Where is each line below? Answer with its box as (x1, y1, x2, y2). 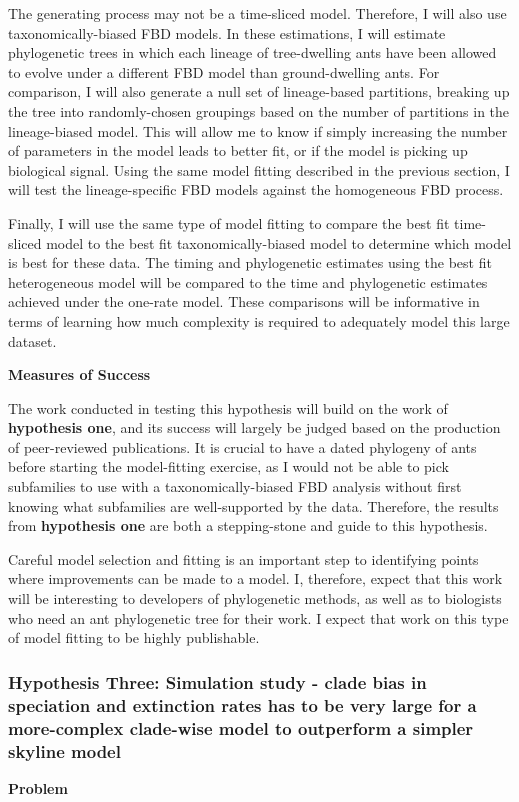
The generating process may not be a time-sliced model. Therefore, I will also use (8, 3, 507, 23)
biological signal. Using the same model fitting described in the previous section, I (8, 159, 510, 180)
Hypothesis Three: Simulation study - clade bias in (8, 669, 427, 694)
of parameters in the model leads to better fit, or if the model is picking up (8, 140, 468, 161)
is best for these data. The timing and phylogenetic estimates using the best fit (8, 252, 492, 273)
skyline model (8, 738, 121, 763)
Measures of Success (8, 364, 151, 385)
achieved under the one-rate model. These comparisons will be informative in (8, 291, 480, 312)
